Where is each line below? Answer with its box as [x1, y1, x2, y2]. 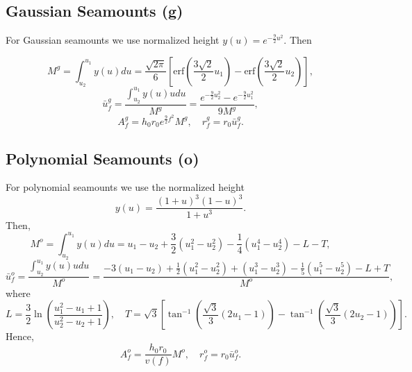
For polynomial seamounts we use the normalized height [6, 180, 245, 194]
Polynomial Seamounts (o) [6, 147, 199, 169]
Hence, [6, 329, 34, 344]
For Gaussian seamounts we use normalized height [6, 33, 220, 47]
